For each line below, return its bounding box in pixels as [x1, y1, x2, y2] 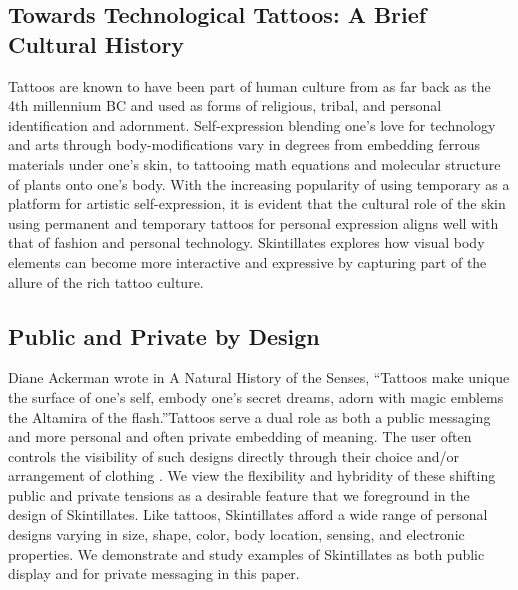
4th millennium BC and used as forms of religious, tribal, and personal [8, 95, 442, 116]
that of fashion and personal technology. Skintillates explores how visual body [8, 232, 485, 253]
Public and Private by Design [8, 320, 320, 351]
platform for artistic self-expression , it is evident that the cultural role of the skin [8, 193, 506, 214]
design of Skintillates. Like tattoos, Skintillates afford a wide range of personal [8, 504, 488, 525]
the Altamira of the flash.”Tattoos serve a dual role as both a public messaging [8, 406, 491, 427]
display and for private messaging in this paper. [8, 563, 300, 584]
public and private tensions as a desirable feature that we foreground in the [8, 484, 470, 505]
